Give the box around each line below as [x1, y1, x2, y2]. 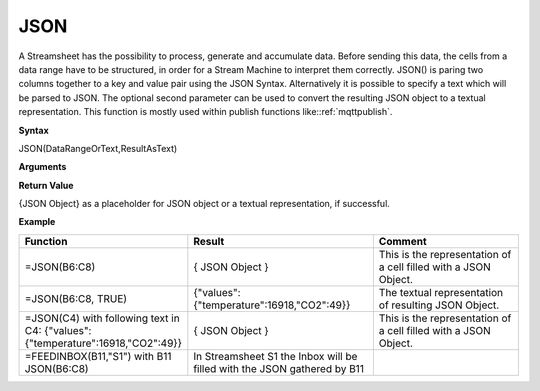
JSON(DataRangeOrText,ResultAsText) [18, 142, 178, 154]
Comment [378, 234, 427, 248]
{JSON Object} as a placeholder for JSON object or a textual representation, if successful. [18, 198, 390, 210]
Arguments [18, 161, 67, 173]
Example [18, 216, 56, 228]
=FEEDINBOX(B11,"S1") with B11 [24, 349, 172, 363]
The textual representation [378, 285, 504, 299]
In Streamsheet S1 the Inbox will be [193, 349, 358, 363]
